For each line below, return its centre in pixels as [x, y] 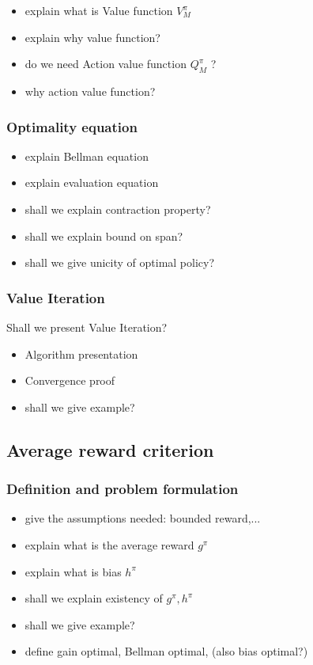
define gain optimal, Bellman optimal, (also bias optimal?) [166, 651]
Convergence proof [70, 380]
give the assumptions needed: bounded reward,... [143, 518]
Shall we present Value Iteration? [87, 327]
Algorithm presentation [81, 353]
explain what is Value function [99, 10]
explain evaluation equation [92, 182]
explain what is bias [73, 571]
